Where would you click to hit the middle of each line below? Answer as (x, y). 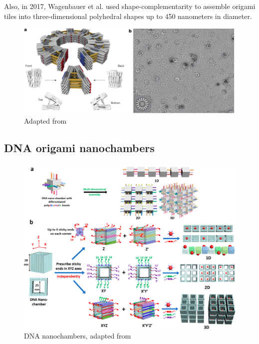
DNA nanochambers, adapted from (78, 336)
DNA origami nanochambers (79, 148)
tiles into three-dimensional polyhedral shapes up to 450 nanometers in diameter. (128, 16)
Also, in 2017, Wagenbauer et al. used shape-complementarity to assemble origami (130, 6)
